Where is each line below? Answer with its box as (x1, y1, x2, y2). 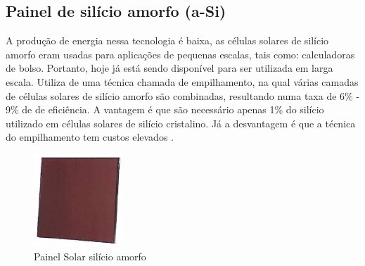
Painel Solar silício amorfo (34, 248, 146, 263)
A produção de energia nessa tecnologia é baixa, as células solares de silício (6, 33, 329, 48)
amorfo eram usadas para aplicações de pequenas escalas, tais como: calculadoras (6, 46, 355, 61)
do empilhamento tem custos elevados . (6, 129, 174, 144)
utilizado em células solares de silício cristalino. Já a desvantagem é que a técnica (6, 115, 356, 130)
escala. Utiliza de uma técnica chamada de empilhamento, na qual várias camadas (6, 74, 359, 89)
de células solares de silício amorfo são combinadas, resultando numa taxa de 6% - (6, 88, 360, 103)
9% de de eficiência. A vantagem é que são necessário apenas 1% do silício (6, 102, 324, 117)
